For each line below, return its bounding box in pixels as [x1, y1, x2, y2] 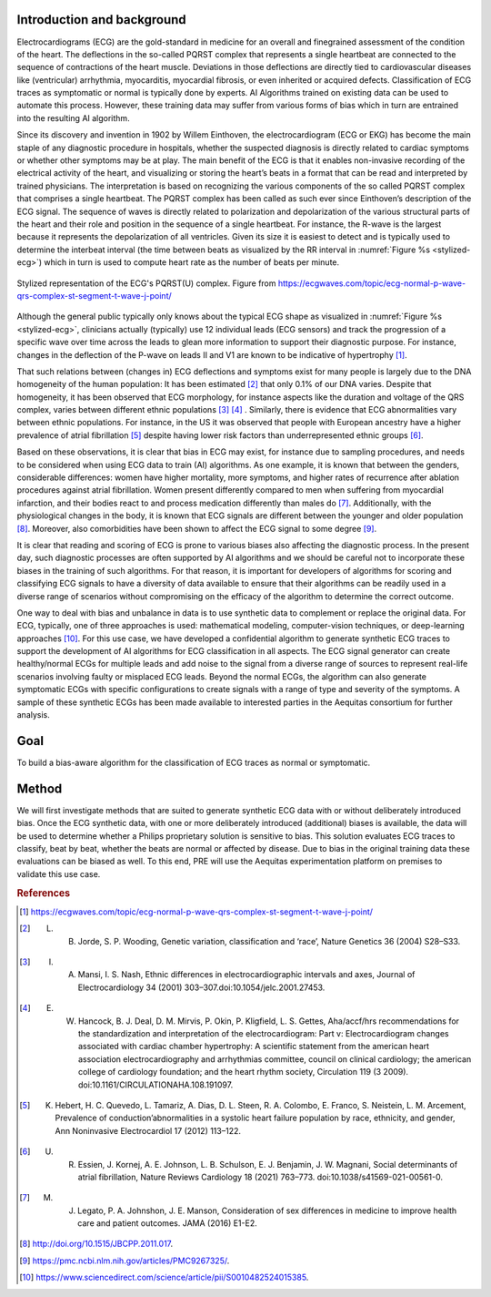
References [16, 886, 71, 899]
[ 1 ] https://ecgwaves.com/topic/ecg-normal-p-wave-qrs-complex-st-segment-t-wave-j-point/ [19, 906, 373, 917]
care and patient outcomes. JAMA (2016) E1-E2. [77, 1218, 258, 1229]
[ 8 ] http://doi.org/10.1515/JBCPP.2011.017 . [19, 1239, 174, 1250]
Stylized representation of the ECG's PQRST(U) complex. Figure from [16, 278, 276, 289]
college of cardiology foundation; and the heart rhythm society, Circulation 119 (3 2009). [77, 1067, 409, 1077]
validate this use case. [16, 868, 101, 879]
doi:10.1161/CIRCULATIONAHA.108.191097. [77, 1079, 234, 1090]
